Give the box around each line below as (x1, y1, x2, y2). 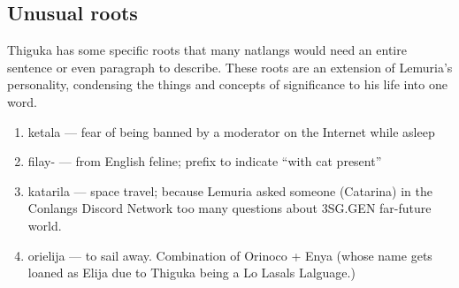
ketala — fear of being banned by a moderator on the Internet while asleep (27, 122, 435, 140)
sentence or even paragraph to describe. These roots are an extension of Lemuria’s (7, 57, 453, 76)
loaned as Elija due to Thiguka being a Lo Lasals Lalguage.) (27, 263, 356, 282)
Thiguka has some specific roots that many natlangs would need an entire (7, 41, 407, 59)
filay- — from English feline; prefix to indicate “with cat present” (27, 152, 382, 171)
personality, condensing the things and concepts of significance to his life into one (7, 75, 448, 94)
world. (27, 216, 62, 234)
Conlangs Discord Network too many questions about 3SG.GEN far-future (27, 199, 432, 217)
